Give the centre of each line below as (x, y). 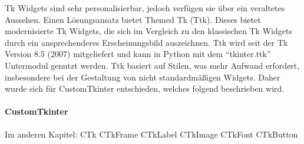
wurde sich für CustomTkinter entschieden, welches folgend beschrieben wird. (145, 88)
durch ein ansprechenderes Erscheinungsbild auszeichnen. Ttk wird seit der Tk (146, 42)
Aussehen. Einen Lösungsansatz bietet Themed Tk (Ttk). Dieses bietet (133, 19)
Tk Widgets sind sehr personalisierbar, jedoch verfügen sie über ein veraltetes (145, 8)
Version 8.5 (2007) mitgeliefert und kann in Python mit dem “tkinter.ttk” (138, 54)
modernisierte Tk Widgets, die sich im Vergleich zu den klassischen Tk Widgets (148, 31)
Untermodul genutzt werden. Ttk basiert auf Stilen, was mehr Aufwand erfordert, (152, 65)
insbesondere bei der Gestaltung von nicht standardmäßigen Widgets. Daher (143, 77)
